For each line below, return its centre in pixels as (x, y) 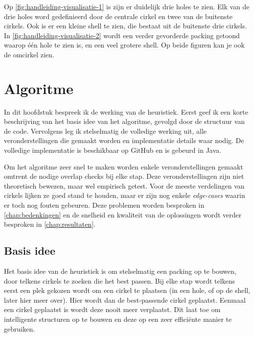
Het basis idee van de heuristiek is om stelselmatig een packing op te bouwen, (120, 271)
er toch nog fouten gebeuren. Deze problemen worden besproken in (104, 205)
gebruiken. (20, 328)
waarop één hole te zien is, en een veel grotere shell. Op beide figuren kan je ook (124, 45)
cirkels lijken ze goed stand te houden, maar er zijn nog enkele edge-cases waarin (125, 195)
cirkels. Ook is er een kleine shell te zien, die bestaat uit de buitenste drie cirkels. (126, 26)
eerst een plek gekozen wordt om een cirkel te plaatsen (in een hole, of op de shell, (127, 290)
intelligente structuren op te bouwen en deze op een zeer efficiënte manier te (118, 319)
